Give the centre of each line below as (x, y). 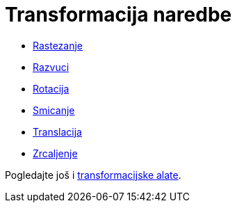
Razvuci (51, 67)
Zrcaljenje (55, 153)
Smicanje (54, 110)
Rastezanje (58, 45)
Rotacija (51, 88)
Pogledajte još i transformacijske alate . (93, 175)
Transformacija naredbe (119, 15)
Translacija (57, 131)
